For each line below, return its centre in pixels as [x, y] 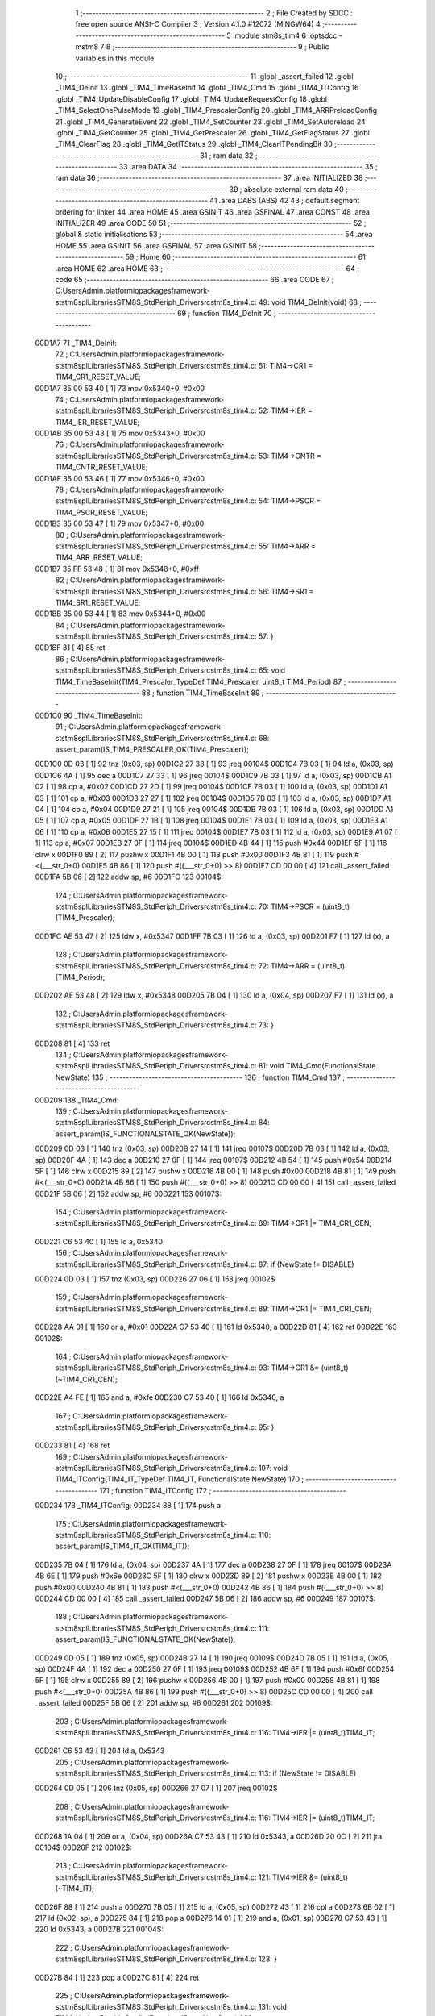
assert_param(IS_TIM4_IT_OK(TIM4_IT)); [122, 1546]
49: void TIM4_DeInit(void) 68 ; [310, 302]
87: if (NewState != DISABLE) [306, 1264]
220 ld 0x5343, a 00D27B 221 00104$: [99, 1929]
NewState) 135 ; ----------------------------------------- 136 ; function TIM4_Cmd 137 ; [200, 1077]
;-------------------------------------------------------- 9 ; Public [221, 47]
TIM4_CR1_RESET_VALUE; [98, 377]
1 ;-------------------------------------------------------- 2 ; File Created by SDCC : [214, 13]
